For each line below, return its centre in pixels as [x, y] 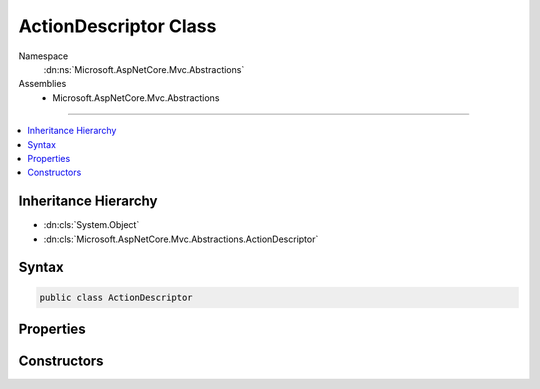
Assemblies [42, 84]
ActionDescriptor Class [117, 26]
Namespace [43, 56]
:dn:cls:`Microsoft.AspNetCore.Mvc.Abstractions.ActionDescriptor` [181, 239]
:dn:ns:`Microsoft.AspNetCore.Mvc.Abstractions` [144, 69]
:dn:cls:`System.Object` [91, 225]
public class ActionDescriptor [116, 297]
